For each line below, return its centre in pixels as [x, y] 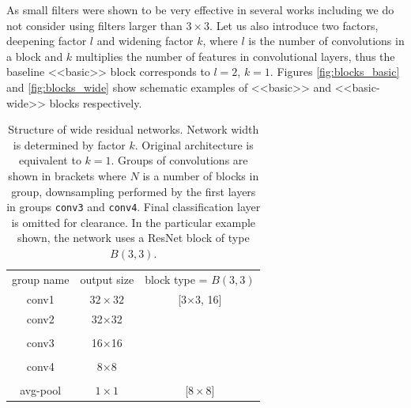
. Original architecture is [194, 144]
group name [41, 279]
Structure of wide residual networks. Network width [134, 129]
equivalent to [50, 160]
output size [107, 279]
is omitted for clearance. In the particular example [134, 222]
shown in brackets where [67, 175]
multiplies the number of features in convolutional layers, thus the [235, 56]
